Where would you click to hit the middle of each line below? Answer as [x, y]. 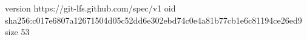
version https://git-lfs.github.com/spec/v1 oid [90, 8]
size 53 [17, 32]
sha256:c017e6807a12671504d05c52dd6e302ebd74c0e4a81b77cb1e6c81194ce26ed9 [153, 20]
